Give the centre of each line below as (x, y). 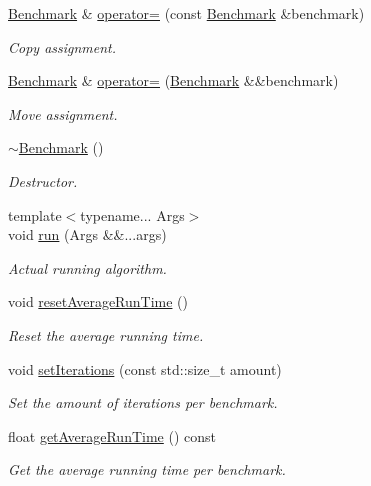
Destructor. (43, 180)
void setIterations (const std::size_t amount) (145, 368)
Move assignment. (63, 113)
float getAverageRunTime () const (112, 435)
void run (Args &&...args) (87, 234)
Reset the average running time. (106, 334)
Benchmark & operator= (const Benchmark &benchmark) (186, 13)
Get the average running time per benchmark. (147, 469)
